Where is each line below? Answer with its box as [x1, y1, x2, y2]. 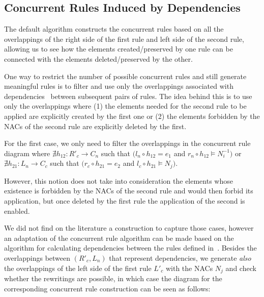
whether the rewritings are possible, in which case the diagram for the [4, 273, 222, 283]
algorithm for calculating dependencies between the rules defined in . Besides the [4, 242, 257, 253]
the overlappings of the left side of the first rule [4, 262, 152, 273]
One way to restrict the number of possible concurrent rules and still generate [4, 70, 247, 81]
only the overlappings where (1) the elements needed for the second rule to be [4, 101, 247, 111]
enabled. [4, 205, 30, 216]
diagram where [4, 147, 50, 158]
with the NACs [165, 262, 213, 273]
